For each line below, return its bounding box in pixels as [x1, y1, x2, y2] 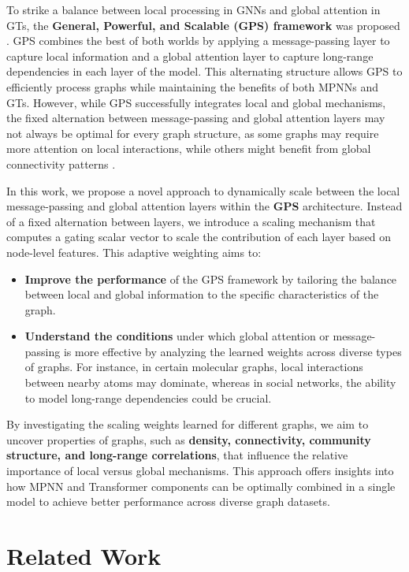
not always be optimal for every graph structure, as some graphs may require [6, 124, 379, 141]
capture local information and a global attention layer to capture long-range [6, 47, 374, 64]
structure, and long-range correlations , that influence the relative [6, 447, 348, 463]
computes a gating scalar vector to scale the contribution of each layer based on [6, 228, 392, 245]
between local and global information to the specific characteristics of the [24, 286, 379, 303]
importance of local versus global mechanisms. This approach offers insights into [6, 462, 394, 479]
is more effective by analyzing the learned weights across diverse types [63, 343, 402, 359]
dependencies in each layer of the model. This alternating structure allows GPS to [6, 63, 403, 80]
